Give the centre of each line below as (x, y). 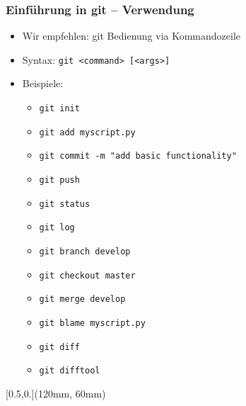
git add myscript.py (87, 132)
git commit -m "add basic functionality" (138, 156)
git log (57, 228)
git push (59, 180)
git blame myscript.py (92, 323)
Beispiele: (43, 83)
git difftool (70, 371)
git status (65, 204)
